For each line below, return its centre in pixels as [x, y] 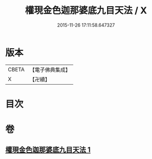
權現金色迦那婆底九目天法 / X [86, 11]
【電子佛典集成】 [50, 70]
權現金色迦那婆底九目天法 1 [48, 150]
